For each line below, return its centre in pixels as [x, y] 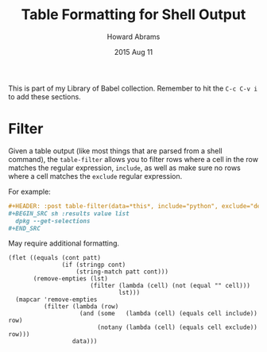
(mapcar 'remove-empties [56, 300]
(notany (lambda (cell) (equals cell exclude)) [177, 327]
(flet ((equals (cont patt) [55, 258]
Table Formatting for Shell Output [133, 15]
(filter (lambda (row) [81, 307]
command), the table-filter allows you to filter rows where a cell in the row [133, 159]
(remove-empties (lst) [71, 279]
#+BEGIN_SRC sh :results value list [69, 213]
